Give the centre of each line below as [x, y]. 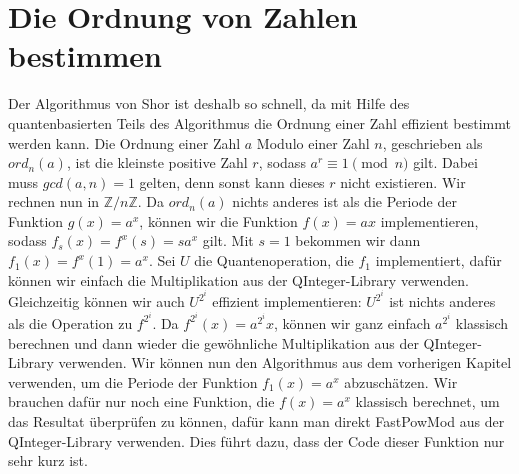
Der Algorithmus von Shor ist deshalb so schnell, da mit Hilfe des [209, 103]
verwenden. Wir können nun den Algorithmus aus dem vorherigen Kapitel [285, 362]
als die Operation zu [70, 322]
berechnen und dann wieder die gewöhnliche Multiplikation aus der [213, 342]
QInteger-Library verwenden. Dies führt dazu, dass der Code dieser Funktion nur [256, 440]
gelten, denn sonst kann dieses [232, 181]
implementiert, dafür [438, 260]
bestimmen [85, 55]
